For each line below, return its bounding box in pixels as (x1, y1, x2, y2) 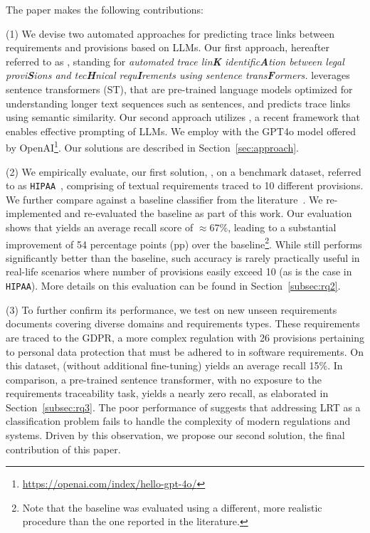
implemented (6, 206, 62, 221)
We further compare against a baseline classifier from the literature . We (6, 191, 323, 206)
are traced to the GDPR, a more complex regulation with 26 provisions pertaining (6, 329, 364, 344)
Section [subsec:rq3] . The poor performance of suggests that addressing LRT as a (6, 399, 361, 414)
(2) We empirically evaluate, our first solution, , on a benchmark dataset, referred (6, 164, 361, 179)
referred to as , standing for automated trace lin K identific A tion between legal (6, 53, 344, 68)
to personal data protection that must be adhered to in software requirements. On (6, 344, 364, 359)
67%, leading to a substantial (209, 220, 337, 235)
